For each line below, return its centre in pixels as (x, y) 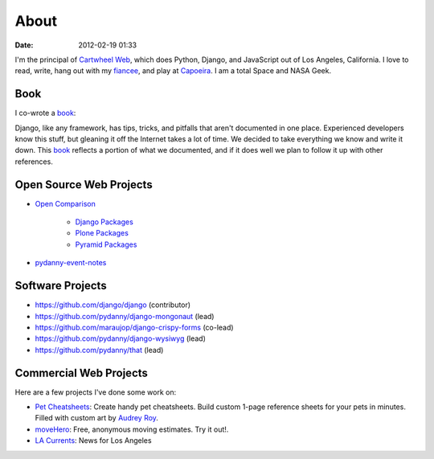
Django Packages (104, 222)
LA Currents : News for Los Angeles (93, 441)
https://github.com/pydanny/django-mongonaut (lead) (125, 316)
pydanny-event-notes (71, 263)
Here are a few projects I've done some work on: (96, 392)
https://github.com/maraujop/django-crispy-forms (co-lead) (134, 327)
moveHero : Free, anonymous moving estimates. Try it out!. (132, 429)
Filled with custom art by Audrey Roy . (96, 418)
